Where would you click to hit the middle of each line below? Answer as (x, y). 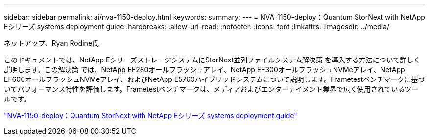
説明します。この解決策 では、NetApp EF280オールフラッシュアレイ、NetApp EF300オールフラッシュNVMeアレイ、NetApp (204, 69)
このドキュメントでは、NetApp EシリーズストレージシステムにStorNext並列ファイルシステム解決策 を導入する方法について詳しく (212, 60)
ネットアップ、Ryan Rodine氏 (52, 43)
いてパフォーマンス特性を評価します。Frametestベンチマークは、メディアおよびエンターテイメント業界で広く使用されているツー (211, 89)
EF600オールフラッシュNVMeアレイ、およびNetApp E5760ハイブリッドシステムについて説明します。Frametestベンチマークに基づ (214, 79)
